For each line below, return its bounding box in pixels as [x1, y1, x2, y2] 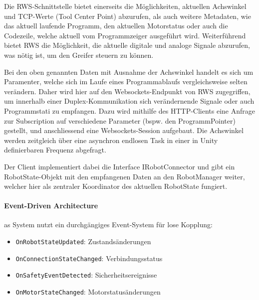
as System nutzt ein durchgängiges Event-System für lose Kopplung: [4, 219, 213, 230]
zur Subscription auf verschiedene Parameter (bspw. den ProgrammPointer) [4, 115, 236, 126]
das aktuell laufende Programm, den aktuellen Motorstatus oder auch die [4, 20, 228, 31]
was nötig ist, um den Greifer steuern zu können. [4, 49, 154, 60]
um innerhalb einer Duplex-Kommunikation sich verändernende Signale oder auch [4, 96, 255, 106]
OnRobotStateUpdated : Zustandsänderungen [15, 236, 151, 247]
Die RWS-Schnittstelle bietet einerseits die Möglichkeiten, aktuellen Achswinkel [4, 1, 247, 11]
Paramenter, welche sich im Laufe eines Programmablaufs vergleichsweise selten [4, 76, 248, 87]
